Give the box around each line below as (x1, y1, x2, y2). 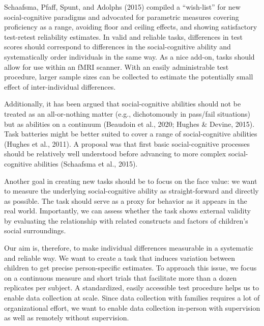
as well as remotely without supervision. (4, 312, 129, 323)
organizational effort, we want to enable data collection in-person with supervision (4, 302, 260, 313)
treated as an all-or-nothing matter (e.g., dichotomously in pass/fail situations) (4, 108, 250, 119)
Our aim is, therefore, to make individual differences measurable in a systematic (4, 242, 253, 253)
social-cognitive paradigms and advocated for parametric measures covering (4, 11, 239, 22)
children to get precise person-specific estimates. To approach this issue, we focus (4, 262, 257, 273)
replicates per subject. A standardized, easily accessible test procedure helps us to (4, 282, 259, 293)
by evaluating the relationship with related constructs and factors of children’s (4, 215, 248, 226)
